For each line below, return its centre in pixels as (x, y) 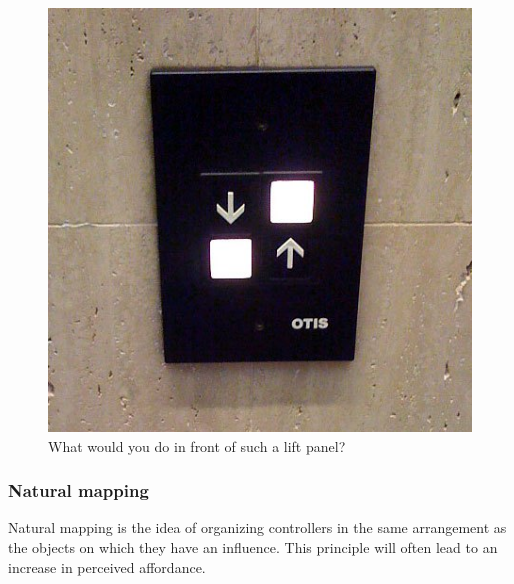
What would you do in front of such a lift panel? (197, 445)
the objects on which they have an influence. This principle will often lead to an (253, 547)
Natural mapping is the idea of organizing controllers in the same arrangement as (257, 527)
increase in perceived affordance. (107, 566)
